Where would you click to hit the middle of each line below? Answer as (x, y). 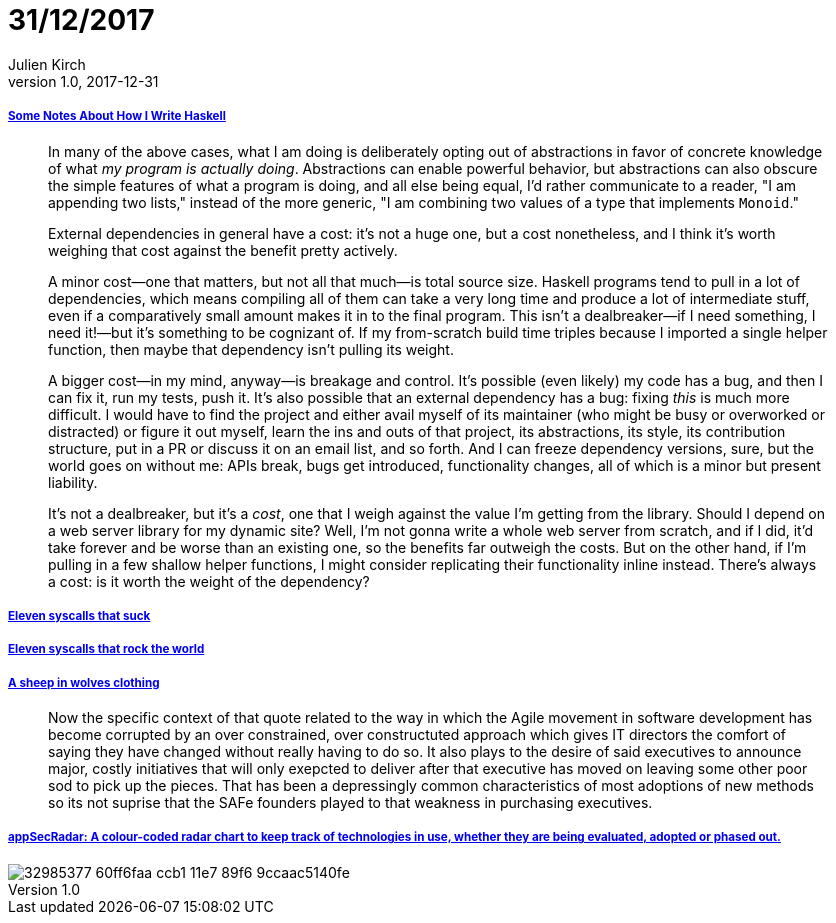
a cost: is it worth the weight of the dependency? (209, 581)
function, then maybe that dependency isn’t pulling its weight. (251, 349)
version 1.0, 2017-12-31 (83, 81)
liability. (73, 482)
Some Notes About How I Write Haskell (117, 116)
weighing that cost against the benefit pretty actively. (223, 250)
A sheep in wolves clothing (84, 682)
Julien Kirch (47, 64)
